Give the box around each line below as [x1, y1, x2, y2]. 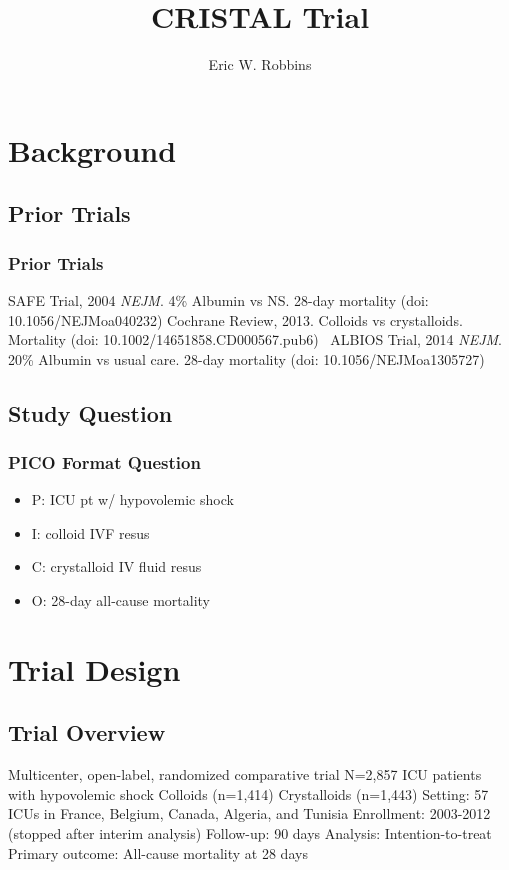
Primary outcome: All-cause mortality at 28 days [8, 842, 308, 863]
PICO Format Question [8, 449, 201, 474]
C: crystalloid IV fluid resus [31, 556, 202, 577]
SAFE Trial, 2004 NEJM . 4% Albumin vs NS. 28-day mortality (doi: [8, 289, 429, 310]
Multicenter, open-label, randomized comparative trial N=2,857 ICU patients [8, 764, 482, 785]
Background [8, 129, 177, 170]
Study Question [8, 397, 173, 428]
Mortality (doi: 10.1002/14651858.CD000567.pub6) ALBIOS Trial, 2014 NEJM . [8, 329, 502, 350]
